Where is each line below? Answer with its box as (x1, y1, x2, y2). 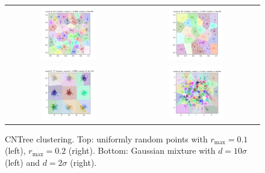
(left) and (5, 156, 40, 169)
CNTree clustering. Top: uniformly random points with (5, 132, 208, 145)
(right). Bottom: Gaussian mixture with (68, 144, 216, 157)
